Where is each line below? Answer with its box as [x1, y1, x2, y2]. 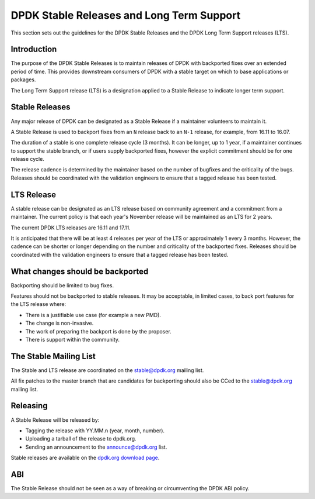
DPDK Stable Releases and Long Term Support [10, 9, 241, 22]
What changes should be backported [10, 266, 149, 276]
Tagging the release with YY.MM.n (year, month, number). [25, 427, 165, 434]
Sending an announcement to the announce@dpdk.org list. [25, 443, 167, 450]
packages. [10, 76, 36, 83]
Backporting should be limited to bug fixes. [10, 281, 114, 289]
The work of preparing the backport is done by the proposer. [25, 328, 171, 335]
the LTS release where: [10, 301, 66, 308]
